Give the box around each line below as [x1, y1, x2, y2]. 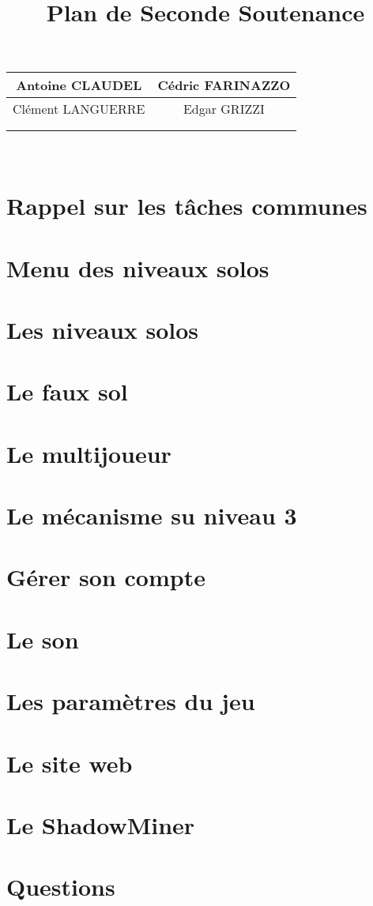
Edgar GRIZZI [183, 100, 265, 118]
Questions [6, 870, 115, 903]
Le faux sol [6, 375, 128, 408]
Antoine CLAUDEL [16, 76, 142, 95]
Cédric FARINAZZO [157, 76, 291, 95]
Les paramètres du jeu [6, 685, 255, 717]
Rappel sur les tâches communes [6, 190, 367, 222]
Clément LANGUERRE [13, 100, 145, 118]
